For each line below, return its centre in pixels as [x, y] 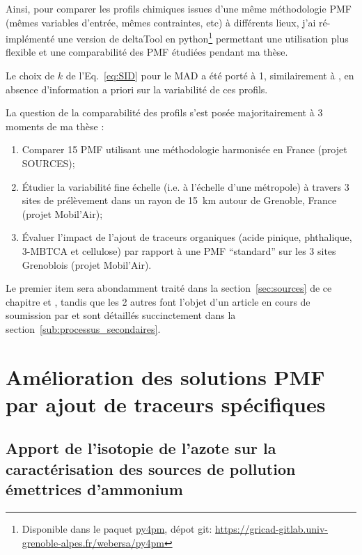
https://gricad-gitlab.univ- [272, 529]
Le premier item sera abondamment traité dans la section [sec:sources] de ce [169, 288]
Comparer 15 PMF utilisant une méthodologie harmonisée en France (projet [184, 149]
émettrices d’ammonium [94, 489]
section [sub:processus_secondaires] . [83, 328]
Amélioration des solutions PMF [165, 376]
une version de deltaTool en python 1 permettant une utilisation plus [203, 37]
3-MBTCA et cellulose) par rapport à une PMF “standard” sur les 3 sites [179, 250]
